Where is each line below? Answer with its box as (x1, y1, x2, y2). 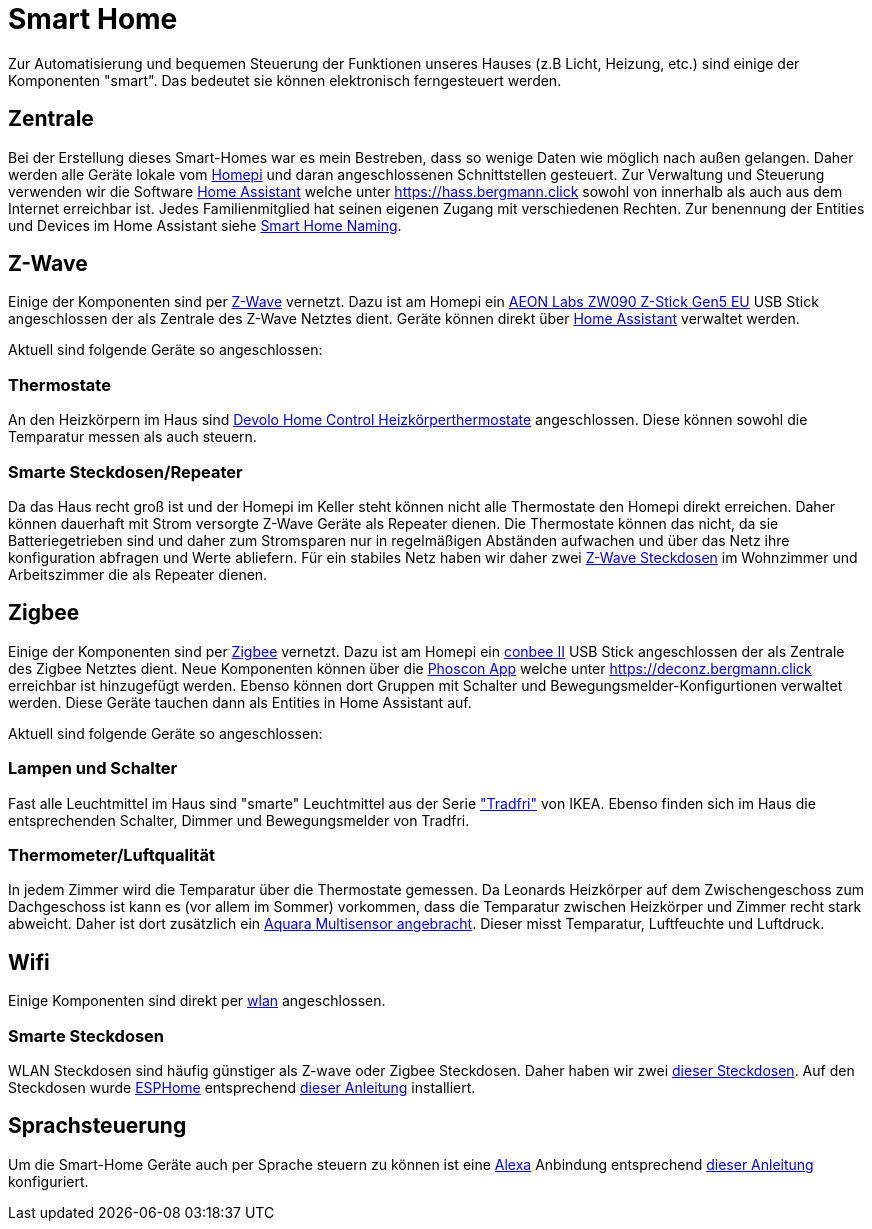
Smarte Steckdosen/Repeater (8, 461, 243, 482)
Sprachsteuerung (8, 1113, 187, 1139)
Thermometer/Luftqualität (8, 844, 215, 865)
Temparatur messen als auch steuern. (8, 428, 257, 446)
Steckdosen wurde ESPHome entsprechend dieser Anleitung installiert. (8, 1078, 476, 1096)
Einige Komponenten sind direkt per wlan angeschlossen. (8, 992, 386, 1010)
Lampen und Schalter (8, 758, 178, 779)
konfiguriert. (8, 1172, 89, 1190)
